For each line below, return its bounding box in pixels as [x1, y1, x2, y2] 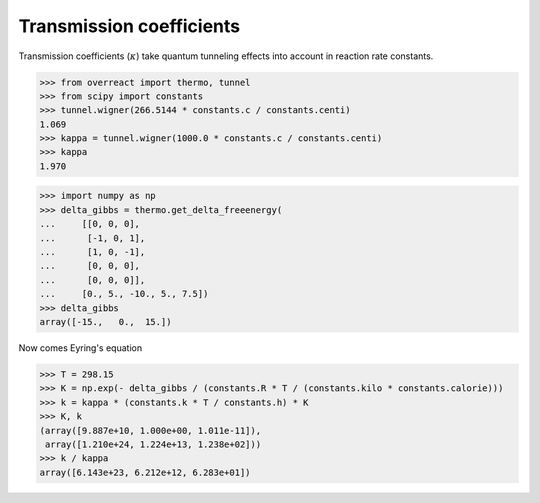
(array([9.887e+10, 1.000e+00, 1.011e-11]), [39, 425, 262, 436]
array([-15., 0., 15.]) [39, 316, 172, 327]
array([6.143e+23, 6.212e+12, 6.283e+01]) [39, 466, 251, 478]
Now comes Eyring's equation [18, 341, 143, 354]
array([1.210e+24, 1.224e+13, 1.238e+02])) [45, 438, 262, 450]
